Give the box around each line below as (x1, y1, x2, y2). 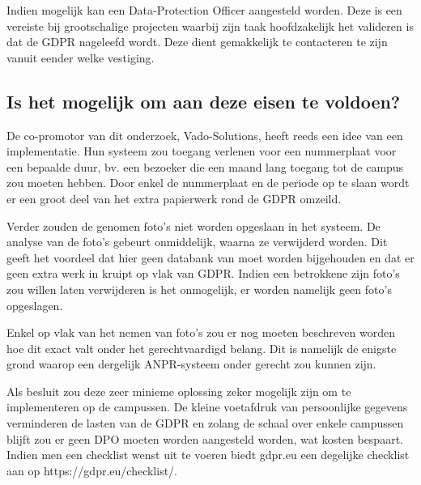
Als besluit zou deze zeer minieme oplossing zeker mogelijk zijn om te (6, 382, 351, 399)
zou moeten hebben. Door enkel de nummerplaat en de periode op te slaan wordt (6, 174, 410, 191)
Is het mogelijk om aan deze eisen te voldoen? (6, 88, 401, 113)
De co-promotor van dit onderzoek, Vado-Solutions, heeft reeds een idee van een (6, 126, 403, 143)
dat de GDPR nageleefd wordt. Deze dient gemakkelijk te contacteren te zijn (6, 33, 388, 50)
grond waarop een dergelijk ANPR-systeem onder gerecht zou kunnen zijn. (6, 355, 376, 372)
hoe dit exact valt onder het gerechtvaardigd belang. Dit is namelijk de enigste (6, 339, 397, 356)
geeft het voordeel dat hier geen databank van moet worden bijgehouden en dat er (6, 249, 415, 266)
